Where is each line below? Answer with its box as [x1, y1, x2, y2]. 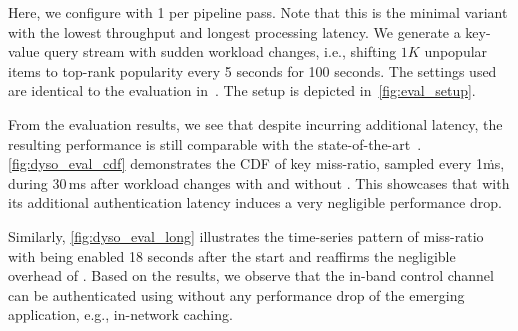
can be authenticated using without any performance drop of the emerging [8, 284, 465, 305]
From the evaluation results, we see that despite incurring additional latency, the [8, 113, 503, 134]
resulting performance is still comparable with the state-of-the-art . [8, 133, 422, 154]
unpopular [424, 41, 488, 62]
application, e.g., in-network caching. [8, 304, 233, 325]
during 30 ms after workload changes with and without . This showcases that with [8, 172, 510, 193]
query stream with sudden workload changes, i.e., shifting [44, 41, 397, 62]
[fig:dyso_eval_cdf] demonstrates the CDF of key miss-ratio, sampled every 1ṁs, [8, 153, 505, 174]
